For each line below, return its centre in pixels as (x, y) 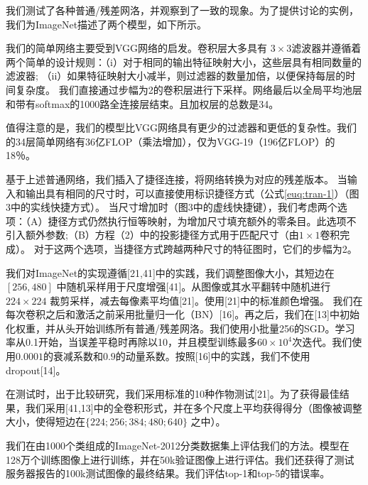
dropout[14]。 (36, 370)
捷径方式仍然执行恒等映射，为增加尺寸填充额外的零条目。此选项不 (202, 220)
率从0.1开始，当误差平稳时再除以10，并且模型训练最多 (131, 342)
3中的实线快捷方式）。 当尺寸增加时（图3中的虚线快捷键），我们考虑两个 (172, 207)
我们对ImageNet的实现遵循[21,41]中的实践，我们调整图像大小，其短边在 (170, 272)
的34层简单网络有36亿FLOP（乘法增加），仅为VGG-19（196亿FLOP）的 (171, 141)
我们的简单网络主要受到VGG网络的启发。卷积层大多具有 (137, 48)
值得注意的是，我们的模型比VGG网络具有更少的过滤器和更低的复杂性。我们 (182, 127)
